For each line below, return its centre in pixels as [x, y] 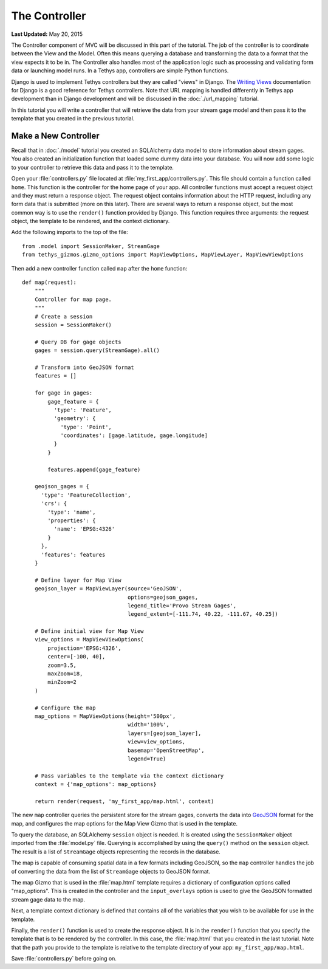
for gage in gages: [63, 393]
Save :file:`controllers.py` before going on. [64, 959]
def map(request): [50, 282]
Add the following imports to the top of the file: [70, 232]
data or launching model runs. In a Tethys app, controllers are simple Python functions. [120, 71]
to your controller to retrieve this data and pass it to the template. [93, 167]
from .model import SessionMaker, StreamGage [91, 246]
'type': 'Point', [86, 427]
